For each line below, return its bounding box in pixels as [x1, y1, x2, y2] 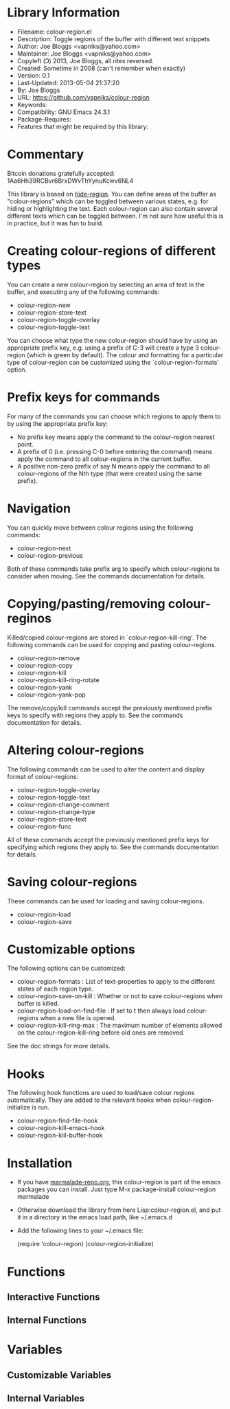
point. [16, 440, 34, 448]
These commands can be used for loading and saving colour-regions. [7, 897, 205, 905]
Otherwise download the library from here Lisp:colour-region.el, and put [16, 1206, 221, 1214]
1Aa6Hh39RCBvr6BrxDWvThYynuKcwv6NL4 [7, 177, 134, 185]
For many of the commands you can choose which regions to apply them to [7, 412, 221, 420]
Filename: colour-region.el [16, 27, 92, 36]
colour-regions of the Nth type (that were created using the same [16, 469, 203, 477]
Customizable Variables [7, 1369, 112, 1381]
